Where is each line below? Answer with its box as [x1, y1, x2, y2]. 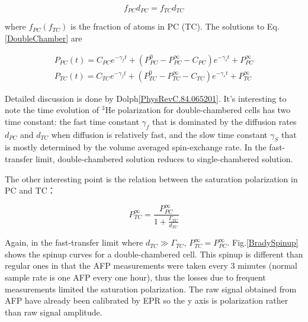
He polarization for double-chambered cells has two [105, 104, 291, 116]
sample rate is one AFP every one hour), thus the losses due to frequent [5, 271, 266, 283]
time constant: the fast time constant [5, 115, 139, 127]
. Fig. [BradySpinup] [227, 236, 299, 249]
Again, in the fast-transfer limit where [5, 236, 143, 249]
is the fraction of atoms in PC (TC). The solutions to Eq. [70, 20, 280, 33]
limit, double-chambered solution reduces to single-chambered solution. [35, 153, 293, 165]
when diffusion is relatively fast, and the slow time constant [51, 128, 268, 140]
